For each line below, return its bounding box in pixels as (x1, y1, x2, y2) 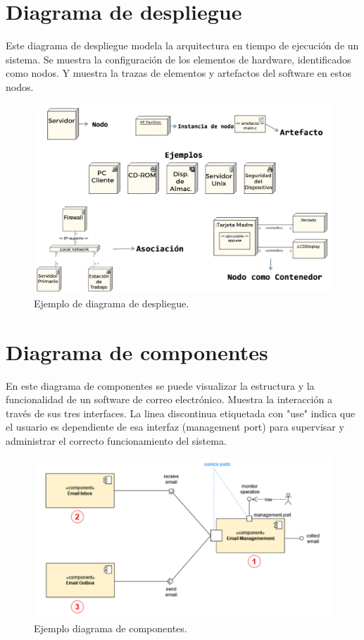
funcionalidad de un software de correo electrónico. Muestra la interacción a (6, 392, 332, 407)
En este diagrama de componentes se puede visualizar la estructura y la (6, 378, 315, 393)
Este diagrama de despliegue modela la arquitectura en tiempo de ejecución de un (6, 38, 359, 53)
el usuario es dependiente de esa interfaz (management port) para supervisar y (6, 419, 344, 434)
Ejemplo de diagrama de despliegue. (34, 295, 189, 310)
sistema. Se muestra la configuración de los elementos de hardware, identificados (6, 51, 351, 66)
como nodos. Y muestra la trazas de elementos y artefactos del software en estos (6, 66, 352, 80)
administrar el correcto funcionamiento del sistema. (6, 433, 227, 448)
